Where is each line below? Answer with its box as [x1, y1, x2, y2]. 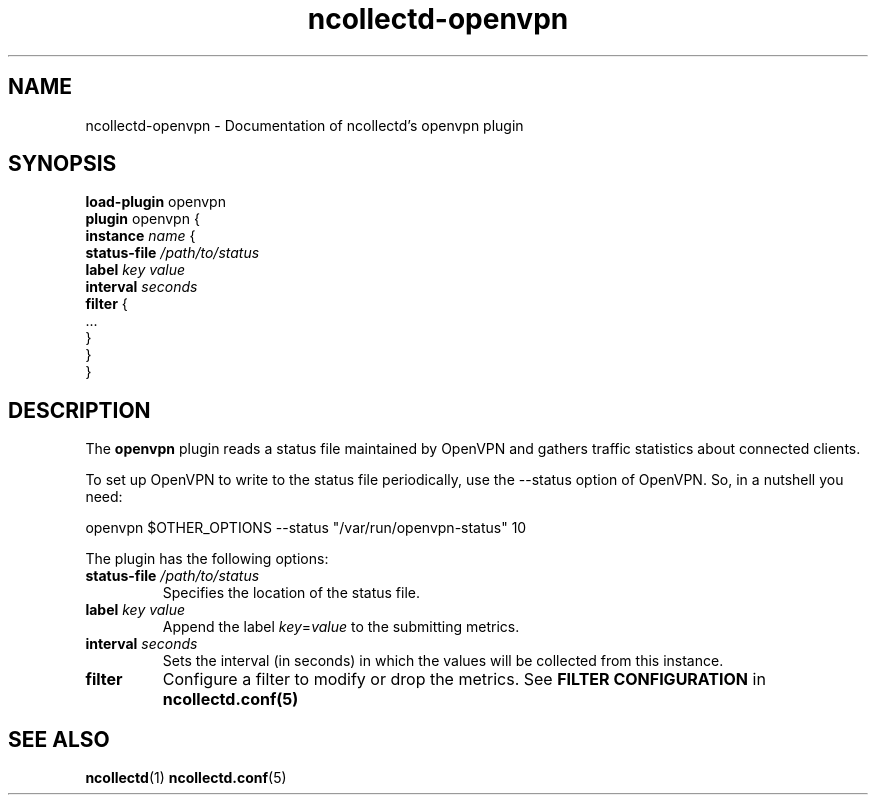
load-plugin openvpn [85, 193, 226, 211]
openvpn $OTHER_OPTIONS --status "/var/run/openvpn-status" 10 [85, 519, 527, 537]
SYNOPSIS [8, 151, 117, 177]
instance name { [85, 227, 196, 245]
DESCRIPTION [8, 397, 151, 423]
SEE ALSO [8, 726, 110, 752]
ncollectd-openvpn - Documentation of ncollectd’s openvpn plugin [85, 116, 524, 134]
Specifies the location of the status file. [162, 584, 420, 602]
